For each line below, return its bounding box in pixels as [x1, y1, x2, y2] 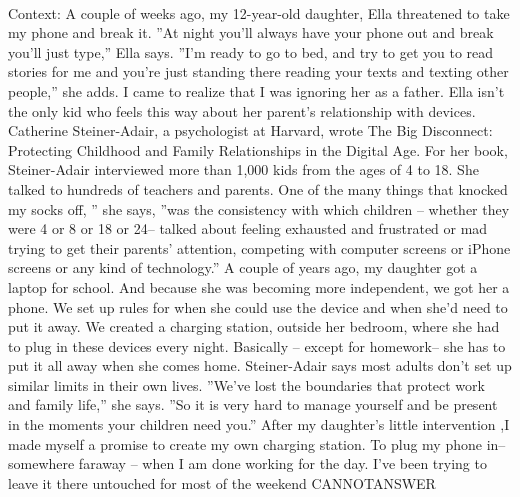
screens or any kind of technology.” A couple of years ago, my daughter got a [8, 257, 478, 278]
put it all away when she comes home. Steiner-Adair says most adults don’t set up [8, 355, 512, 376]
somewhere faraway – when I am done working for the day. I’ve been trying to [8, 453, 487, 474]
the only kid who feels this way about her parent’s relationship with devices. [8, 100, 476, 121]
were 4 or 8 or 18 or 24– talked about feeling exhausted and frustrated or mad [8, 218, 488, 239]
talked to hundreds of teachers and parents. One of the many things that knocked [8, 178, 508, 199]
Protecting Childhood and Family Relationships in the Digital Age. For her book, [8, 139, 508, 160]
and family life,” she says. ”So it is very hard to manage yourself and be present [8, 394, 498, 415]
